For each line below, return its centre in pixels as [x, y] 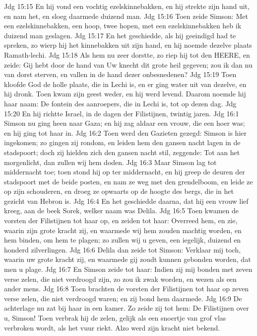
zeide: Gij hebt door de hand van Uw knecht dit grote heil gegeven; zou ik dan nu [128, 64]
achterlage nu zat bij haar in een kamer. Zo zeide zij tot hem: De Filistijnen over [127, 308]
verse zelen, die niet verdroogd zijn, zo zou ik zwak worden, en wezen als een [120, 279]
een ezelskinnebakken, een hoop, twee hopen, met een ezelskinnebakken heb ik [123, 26]
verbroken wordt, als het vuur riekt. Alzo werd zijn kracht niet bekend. [112, 327]
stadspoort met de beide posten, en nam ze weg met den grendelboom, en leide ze [128, 181]
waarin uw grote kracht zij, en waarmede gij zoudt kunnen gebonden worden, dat [128, 259]
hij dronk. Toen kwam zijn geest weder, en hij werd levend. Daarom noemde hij [125, 94]
